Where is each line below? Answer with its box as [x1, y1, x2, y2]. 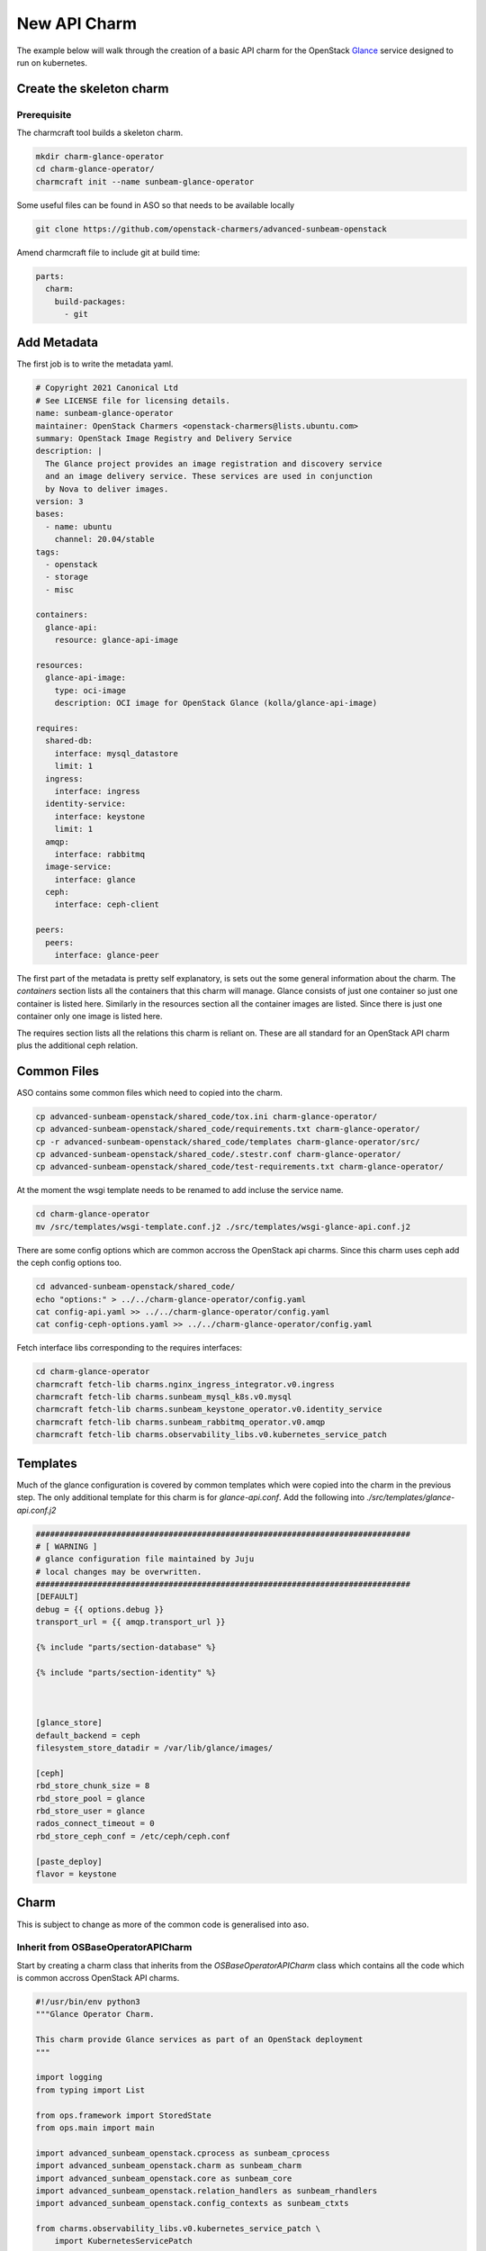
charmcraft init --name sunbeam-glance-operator [35, 176, 255, 186]
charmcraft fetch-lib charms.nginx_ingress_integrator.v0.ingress [35, 1379, 335, 1389]
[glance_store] [35, 1718, 103, 1728]
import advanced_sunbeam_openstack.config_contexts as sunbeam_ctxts [35, 2198, 349, 2209]
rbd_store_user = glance [35, 1806, 146, 1816]
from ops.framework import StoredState [35, 2110, 211, 2120]
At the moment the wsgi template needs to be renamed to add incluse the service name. [16, 1185, 344, 1196]
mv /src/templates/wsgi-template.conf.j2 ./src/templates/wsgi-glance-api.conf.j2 [35, 1221, 411, 1232]
